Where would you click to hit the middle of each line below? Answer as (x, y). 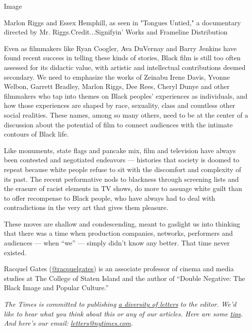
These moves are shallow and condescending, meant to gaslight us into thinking (122, 223)
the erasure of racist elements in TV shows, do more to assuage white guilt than (123, 188)
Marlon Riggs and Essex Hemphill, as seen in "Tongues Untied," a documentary (122, 22)
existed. (15, 252)
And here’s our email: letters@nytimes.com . (68, 323)
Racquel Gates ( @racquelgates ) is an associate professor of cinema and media (119, 269)
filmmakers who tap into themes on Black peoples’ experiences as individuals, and (126, 96)
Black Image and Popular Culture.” (56, 287)
